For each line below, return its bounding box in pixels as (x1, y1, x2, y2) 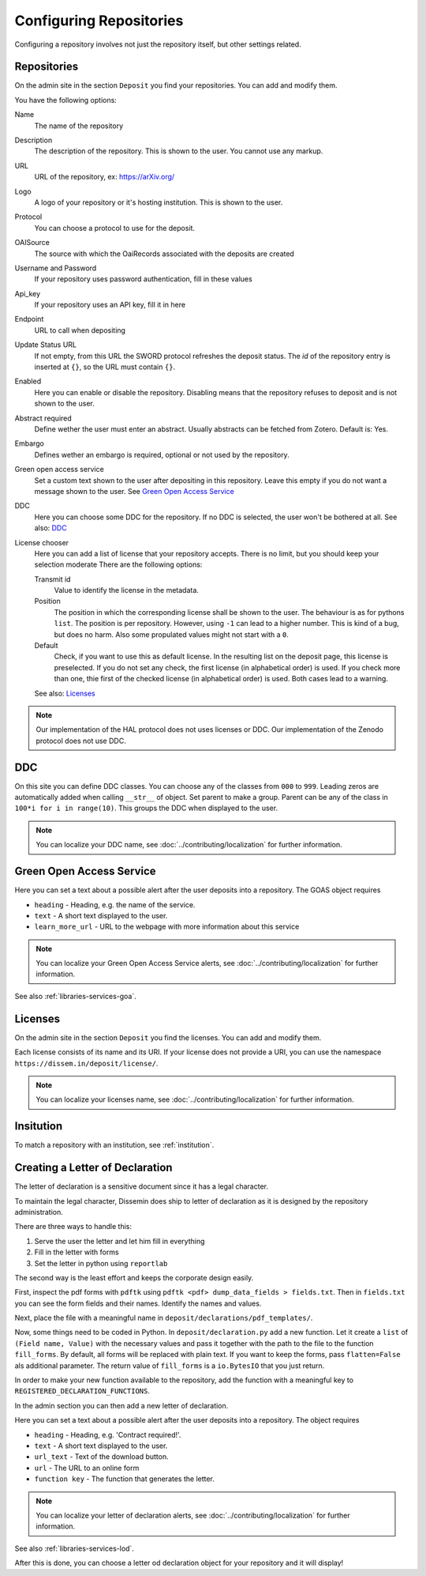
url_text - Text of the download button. (34, 1452, 169, 1461)
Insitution (14, 1119, 63, 1133)
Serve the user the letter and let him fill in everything (34, 1236, 205, 1246)
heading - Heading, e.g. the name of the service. (34, 899, 196, 909)
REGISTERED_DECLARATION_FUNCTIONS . (14, 1386, 150, 1396)
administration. (14, 1207, 63, 1216)
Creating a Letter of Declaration (14, 1161, 173, 1174)
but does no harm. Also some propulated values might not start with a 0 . (54, 629, 290, 639)
